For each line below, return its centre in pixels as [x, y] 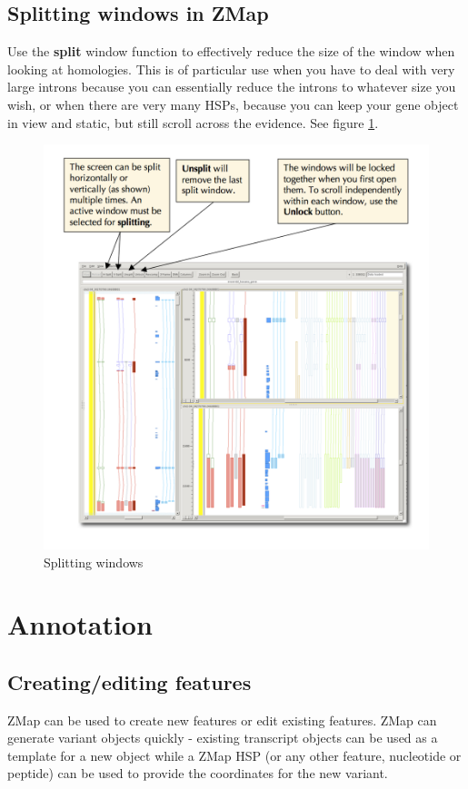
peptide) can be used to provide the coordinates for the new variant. [198, 773]
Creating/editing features [129, 681]
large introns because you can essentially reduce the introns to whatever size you [232, 87]
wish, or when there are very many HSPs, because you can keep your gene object [233, 104]
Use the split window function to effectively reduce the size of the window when [231, 51]
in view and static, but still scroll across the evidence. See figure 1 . [193, 122]
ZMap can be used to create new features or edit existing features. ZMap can [222, 720]
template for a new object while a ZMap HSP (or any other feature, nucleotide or [234, 755]
